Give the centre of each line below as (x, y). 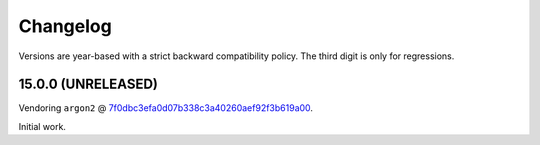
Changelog (65, 26)
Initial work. (42, 126)
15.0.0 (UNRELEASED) (88, 84)
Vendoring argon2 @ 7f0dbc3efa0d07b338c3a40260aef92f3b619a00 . (166, 108)
